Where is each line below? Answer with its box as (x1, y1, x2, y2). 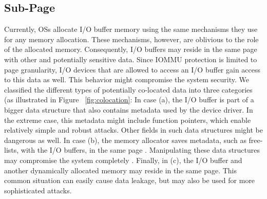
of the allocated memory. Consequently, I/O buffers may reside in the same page (4, 44, 257, 55)
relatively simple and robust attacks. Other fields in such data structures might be (4, 124, 263, 135)
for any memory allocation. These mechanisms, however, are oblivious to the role (4, 33, 259, 44)
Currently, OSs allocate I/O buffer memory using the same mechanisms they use (4, 24, 258, 34)
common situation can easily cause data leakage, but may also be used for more (4, 175, 255, 186)
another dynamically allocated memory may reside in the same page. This (4, 165, 237, 175)
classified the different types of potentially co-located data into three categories (4, 84, 253, 95)
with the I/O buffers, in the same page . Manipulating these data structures (21, 144, 260, 155)
